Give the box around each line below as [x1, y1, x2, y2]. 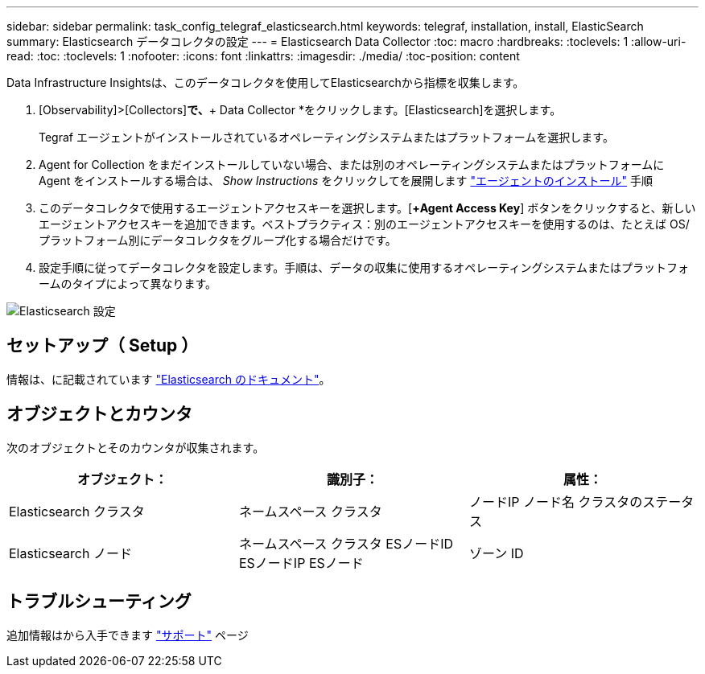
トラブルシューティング [6, 591, 192, 612]
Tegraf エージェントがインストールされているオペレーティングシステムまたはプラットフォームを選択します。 [39, 130, 614, 144]
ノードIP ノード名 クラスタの [468, 493, 643, 510]
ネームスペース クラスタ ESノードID [238, 535, 453, 552]
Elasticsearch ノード [9, 545, 132, 561]
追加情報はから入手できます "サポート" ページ [6, 627, 249, 642]
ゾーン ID [468, 545, 524, 561]
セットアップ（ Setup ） [6, 335, 199, 356]
